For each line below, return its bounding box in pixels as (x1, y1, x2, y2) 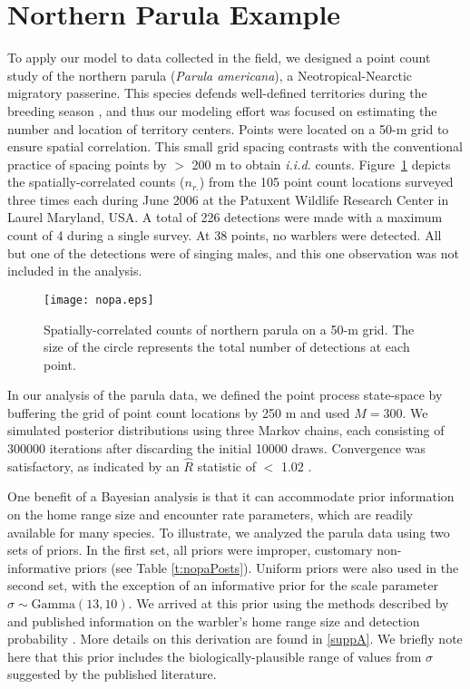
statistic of (197, 456, 256, 475)
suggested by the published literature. (7, 665, 217, 684)
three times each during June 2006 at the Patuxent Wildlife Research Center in (7, 189, 449, 209)
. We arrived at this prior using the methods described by (128, 594, 449, 613)
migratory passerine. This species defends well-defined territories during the (7, 83, 427, 102)
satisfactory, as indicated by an (7, 456, 180, 475)
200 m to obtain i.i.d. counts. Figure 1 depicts (191, 154, 451, 173)
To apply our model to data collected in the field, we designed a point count (7, 48, 431, 67)
